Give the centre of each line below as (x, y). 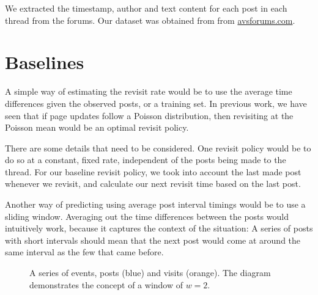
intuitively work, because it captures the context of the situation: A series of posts (159, 228)
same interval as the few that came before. (84, 252)
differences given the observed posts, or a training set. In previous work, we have (156, 103)
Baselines (45, 62)
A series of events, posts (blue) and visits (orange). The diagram (150, 273)
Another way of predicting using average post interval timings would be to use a (155, 204)
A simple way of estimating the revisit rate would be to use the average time (149, 91)
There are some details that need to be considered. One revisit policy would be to (158, 147)
